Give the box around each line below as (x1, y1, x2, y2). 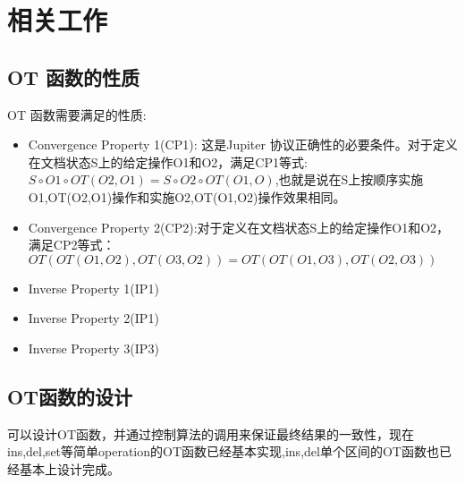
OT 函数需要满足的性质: (7, 105, 147, 123)
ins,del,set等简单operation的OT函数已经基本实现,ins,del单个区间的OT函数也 (7, 442, 439, 461)
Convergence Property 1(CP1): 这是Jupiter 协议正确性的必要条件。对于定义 (28, 135, 458, 154)
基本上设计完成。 (19, 459, 120, 478)
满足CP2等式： (28, 235, 115, 254)
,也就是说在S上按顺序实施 (275, 170, 424, 189)
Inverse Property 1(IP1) (28, 278, 159, 297)
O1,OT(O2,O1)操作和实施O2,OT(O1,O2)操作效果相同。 (28, 187, 346, 206)
